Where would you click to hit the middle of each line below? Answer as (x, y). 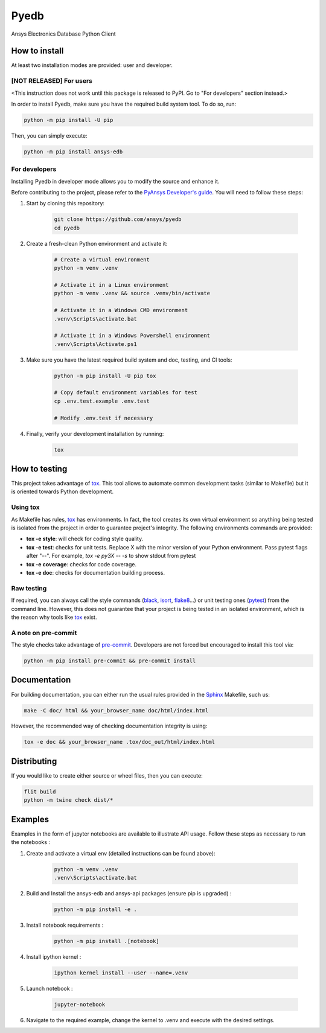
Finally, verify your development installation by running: (95, 433)
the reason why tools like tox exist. (54, 617)
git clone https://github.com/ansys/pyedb (118, 219)
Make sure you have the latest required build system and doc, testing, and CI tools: (129, 360)
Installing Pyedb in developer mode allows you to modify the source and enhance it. (115, 181)
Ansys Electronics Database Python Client (63, 34)
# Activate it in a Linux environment (111, 285)
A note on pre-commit (44, 633)
